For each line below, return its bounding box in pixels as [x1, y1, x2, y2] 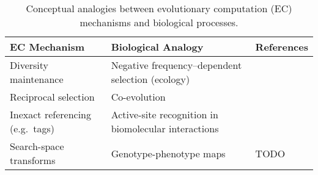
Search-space [10, 139, 64, 153]
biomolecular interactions [111, 121, 219, 135]
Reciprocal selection [10, 90, 95, 104]
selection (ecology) [111, 72, 190, 86]
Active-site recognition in [111, 107, 218, 121]
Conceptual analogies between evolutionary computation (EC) [26, 1, 292, 15]
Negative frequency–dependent [111, 58, 242, 72]
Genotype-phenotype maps [111, 146, 226, 160]
